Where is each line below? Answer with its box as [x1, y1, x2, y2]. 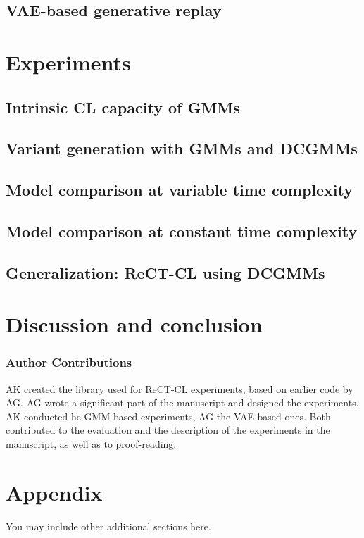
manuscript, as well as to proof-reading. [6, 437, 177, 451]
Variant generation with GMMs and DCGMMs [6, 137, 358, 159]
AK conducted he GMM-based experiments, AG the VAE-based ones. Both [6, 408, 331, 423]
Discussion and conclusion [6, 310, 263, 339]
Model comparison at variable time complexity [6, 179, 353, 201]
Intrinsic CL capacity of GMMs [6, 96, 240, 118]
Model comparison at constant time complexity [6, 220, 358, 242]
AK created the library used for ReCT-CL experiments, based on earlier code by [6, 381, 353, 396]
